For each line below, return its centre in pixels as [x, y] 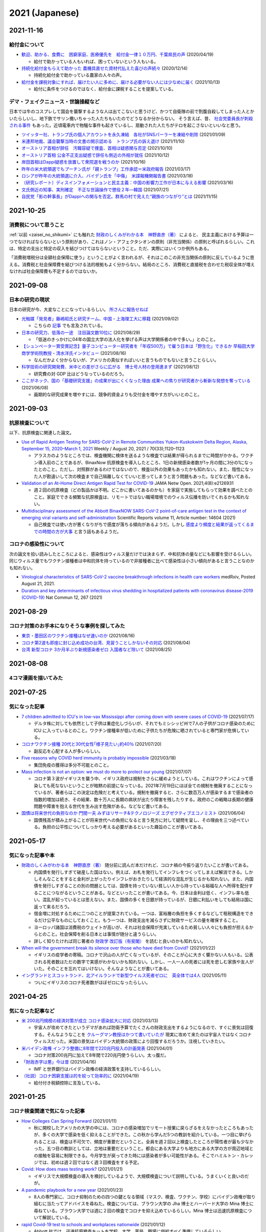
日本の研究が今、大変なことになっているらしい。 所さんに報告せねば [79, 309]
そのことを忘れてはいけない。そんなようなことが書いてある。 [109, 969]
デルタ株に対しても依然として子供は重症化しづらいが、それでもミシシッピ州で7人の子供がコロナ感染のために [145, 723]
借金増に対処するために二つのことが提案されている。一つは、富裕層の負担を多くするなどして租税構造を [139, 913]
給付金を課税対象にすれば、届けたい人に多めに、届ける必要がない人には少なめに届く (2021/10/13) [121, 82]
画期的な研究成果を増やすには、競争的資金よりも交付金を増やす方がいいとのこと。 [118, 395]
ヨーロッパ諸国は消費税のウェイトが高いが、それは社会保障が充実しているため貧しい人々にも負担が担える [141, 927]
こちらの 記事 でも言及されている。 [69, 326]
